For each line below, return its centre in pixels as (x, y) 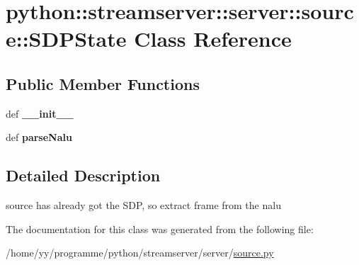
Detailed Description (83, 175)
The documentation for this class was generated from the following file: (160, 229)
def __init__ (40, 113)
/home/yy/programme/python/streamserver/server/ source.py (140, 253)
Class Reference (213, 39)
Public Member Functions (103, 83)
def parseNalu (39, 137)
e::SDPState (66, 39)
